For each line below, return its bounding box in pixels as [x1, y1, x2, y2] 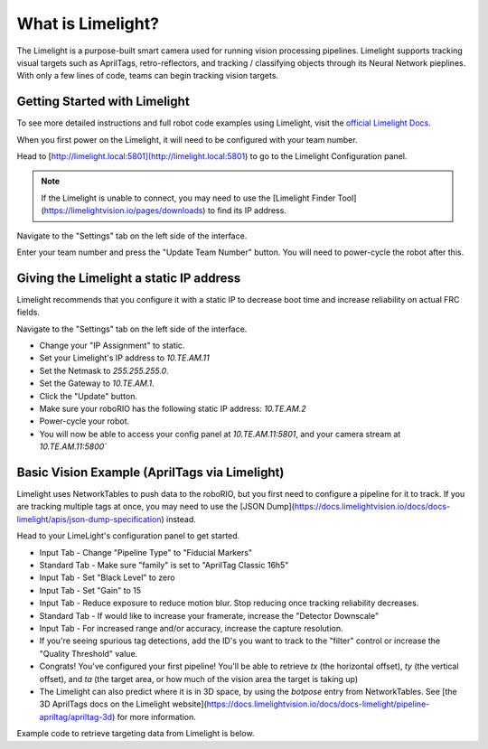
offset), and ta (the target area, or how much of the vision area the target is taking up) [39, 673, 359, 684]
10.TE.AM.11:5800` [39, 441, 108, 452]
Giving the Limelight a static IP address [16, 270, 241, 286]
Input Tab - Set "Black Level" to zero [39, 572, 175, 583]
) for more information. [111, 711, 196, 722]
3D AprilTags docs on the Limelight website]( [39, 698, 208, 709]
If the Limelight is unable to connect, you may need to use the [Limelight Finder [41, 192, 336, 203]
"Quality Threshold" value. [39, 648, 138, 659]
